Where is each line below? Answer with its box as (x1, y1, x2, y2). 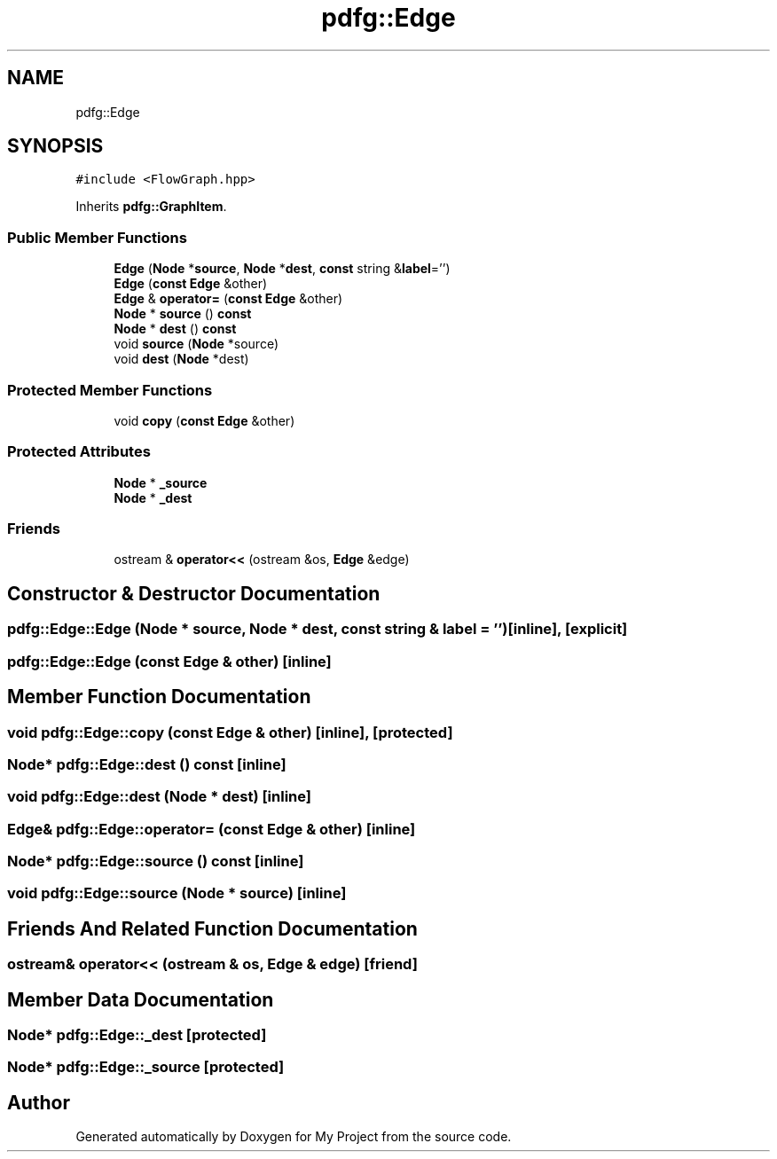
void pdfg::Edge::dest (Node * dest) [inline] (7, 787, 311, 806)
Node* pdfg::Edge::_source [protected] (7, 1058, 285, 1077)
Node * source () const (114, 306, 252, 322)
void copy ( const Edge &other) (114, 412, 295, 428)
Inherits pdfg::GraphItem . (75, 199, 227, 215)
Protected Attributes (7, 442, 151, 461)
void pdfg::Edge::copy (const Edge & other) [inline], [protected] (7, 723, 453, 741)
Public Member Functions (7, 228, 187, 247)
